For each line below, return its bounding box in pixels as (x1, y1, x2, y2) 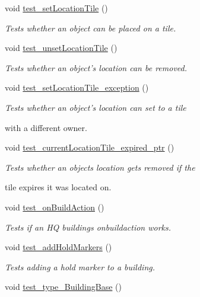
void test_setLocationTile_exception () (5, 81, 149, 94)
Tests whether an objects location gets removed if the (5, 161, 195, 173)
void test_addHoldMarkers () (5, 241, 112, 253)
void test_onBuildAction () (5, 200, 104, 213)
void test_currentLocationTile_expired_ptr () (5, 141, 174, 154)
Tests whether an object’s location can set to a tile (5, 101, 186, 113)
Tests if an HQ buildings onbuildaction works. (5, 221, 172, 233)
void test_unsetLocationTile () (5, 41, 118, 54)
